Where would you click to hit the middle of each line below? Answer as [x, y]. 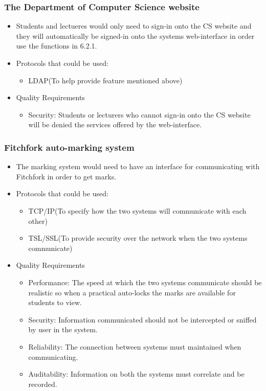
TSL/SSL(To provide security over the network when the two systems [138, 238]
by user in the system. [63, 329]
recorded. [43, 384]
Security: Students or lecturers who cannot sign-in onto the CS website [139, 114]
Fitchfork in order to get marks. [66, 176]
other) [38, 221]
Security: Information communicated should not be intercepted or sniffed [142, 319]
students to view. [55, 302]
